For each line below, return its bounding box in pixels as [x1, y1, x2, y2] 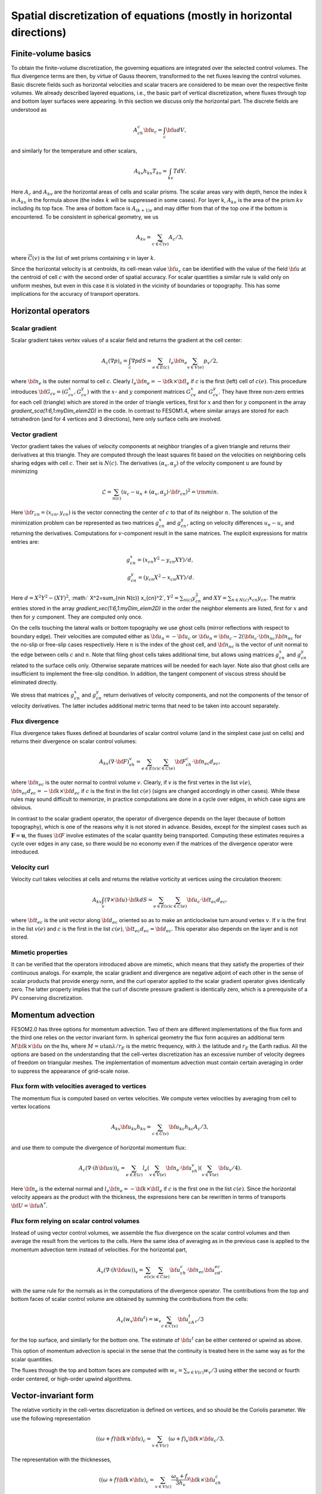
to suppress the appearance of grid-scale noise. [11, 1067, 130, 1074]
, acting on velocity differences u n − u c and [187, 519, 295, 528]
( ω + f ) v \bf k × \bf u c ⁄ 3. [168, 1435, 225, 1443]
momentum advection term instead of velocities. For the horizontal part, [11, 1246, 188, 1253]
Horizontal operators [11, 306, 90, 316]
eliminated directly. [11, 678, 58, 685]
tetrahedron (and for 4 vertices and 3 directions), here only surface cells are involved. [11, 415, 222, 423]
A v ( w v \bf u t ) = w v [116, 1315, 162, 1324]
